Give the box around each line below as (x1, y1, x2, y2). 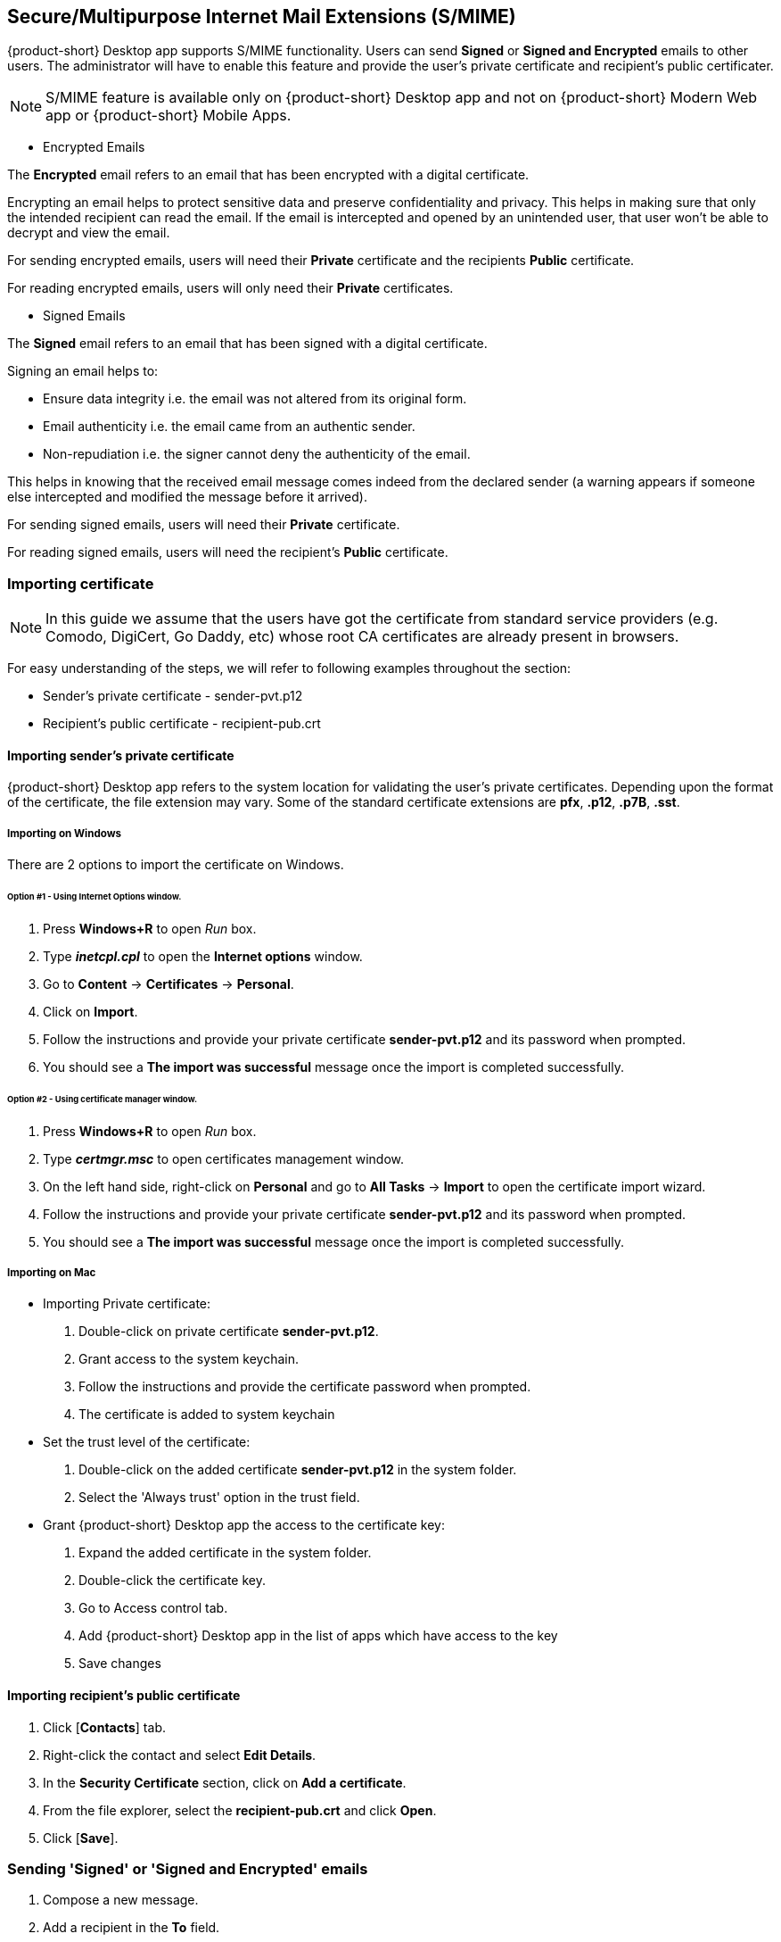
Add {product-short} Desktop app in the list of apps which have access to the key (78, 1628, 558, 1644)
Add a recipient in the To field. (43, 1920, 220, 1936)
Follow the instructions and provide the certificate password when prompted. (78, 1379, 531, 1395)
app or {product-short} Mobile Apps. (45, 106, 292, 125)
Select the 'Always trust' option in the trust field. (78, 1490, 360, 1506)
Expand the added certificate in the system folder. (78, 1545, 372, 1561)
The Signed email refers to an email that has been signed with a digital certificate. (7, 336, 488, 352)
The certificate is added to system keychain (78, 1407, 335, 1423)
